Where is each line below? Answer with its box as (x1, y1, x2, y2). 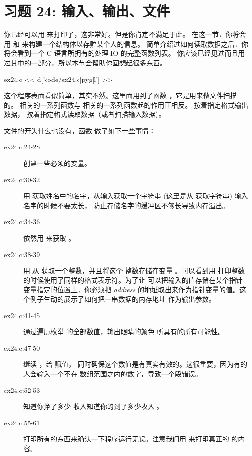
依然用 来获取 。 (23, 233, 76, 243)
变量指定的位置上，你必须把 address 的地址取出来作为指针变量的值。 (23, 284, 239, 294)
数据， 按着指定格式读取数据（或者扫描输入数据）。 (4, 109, 166, 119)
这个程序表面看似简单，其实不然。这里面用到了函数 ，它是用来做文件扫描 (4, 90, 237, 100)
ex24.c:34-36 (4, 216, 40, 227)
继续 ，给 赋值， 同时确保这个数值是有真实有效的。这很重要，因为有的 (23, 359, 247, 369)
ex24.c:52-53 (4, 385, 40, 395)
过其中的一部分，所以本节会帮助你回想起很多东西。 (4, 57, 167, 67)
